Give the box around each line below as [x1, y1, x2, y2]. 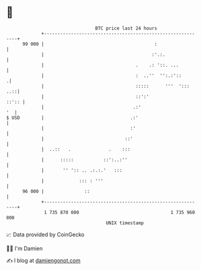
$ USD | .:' [6, 114, 138, 121]
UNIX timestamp [105, 219, 144, 226]
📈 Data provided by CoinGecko [6, 231, 85, 238]
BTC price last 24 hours [95, 25, 158, 31]
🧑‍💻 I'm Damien [6, 245, 43, 252]
